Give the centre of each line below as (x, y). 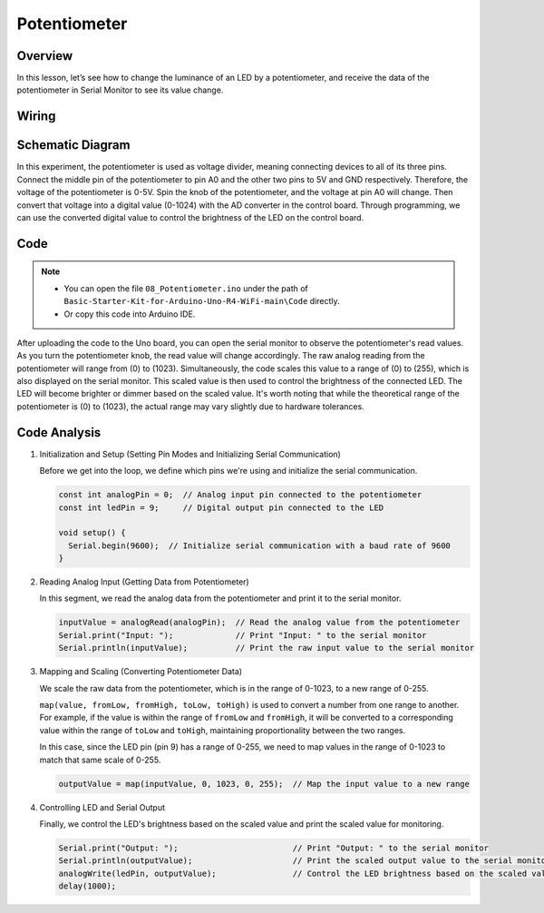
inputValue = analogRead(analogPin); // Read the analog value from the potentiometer (259, 623)
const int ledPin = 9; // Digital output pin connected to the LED (221, 507)
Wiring (36, 117)
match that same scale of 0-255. (100, 760)
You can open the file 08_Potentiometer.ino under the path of (186, 288)
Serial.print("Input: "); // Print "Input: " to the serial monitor (243, 635)
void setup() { (92, 533)
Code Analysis (59, 432)
